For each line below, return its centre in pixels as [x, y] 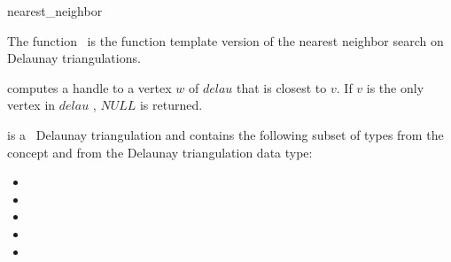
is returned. [171, 105]
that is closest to [281, 87]
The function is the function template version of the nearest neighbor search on [225, 40]
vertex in [31, 105]
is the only [395, 87]
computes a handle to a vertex [89, 87]
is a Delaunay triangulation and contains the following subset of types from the [225, 134]
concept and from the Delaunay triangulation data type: [160, 152]
